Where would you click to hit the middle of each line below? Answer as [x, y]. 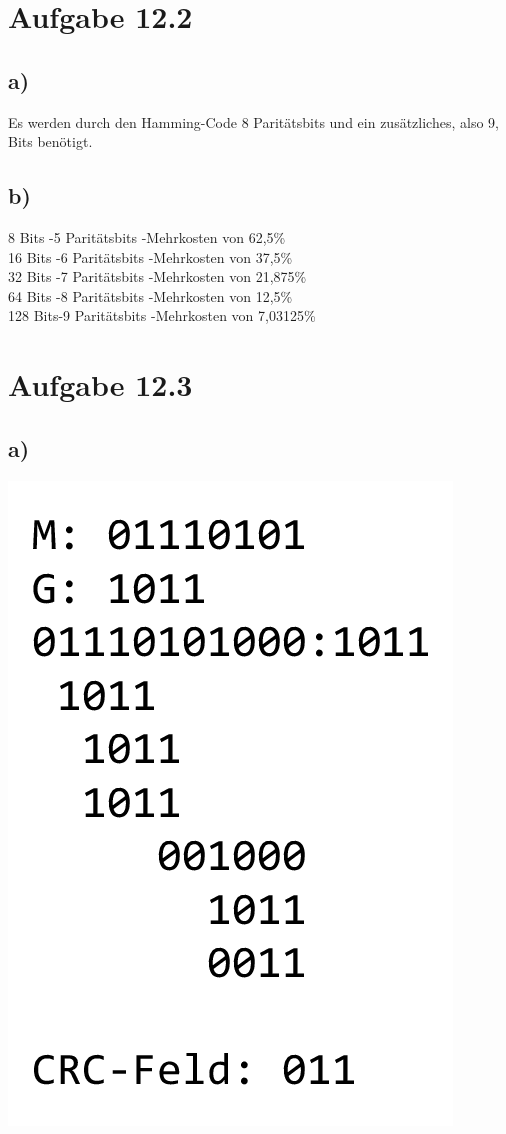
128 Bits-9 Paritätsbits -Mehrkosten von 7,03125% [162, 315]
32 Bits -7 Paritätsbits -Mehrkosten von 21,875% [157, 276]
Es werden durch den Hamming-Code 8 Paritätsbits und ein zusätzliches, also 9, [253, 121]
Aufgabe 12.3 [100, 384]
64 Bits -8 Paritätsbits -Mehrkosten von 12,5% [150, 295]
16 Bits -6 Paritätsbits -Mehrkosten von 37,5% [150, 256]
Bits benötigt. [50, 141]
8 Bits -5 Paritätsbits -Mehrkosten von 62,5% [147, 236]
